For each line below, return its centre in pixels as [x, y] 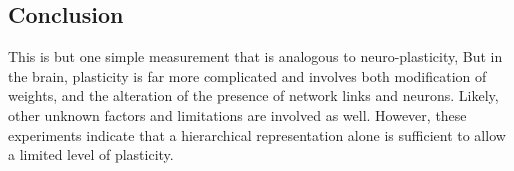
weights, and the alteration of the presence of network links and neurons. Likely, [253, 95]
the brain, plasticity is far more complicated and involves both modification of [247, 75]
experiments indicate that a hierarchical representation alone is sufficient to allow [257, 134]
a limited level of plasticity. [91, 154]
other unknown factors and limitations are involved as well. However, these [237, 114]
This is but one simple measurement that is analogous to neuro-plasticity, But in [255, 56]
